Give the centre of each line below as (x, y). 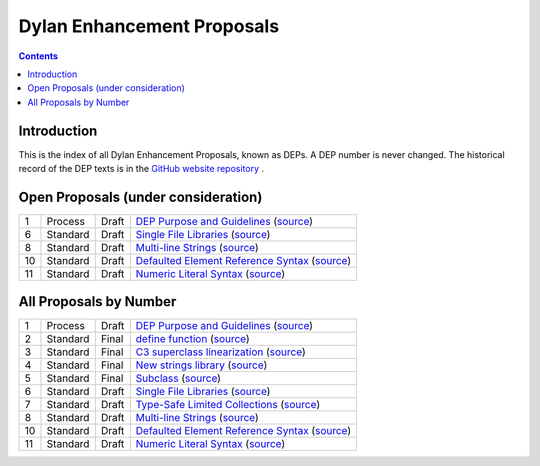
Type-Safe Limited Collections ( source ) (227, 405)
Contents (38, 56)
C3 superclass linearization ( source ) (220, 352)
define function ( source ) (192, 339)
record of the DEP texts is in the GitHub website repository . (141, 169)
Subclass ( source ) (178, 378)
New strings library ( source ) (201, 365)
